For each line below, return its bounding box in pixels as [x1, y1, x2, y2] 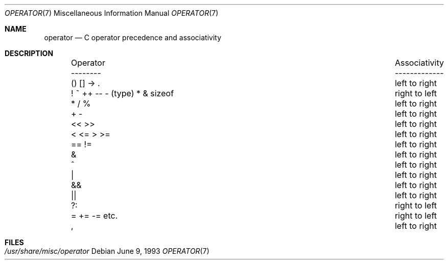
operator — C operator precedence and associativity [44, 33, 222, 42]
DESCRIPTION [5, 49, 54, 58]
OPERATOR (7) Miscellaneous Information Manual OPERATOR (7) [5, 9, 219, 17]
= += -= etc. [70, 210, 118, 221]
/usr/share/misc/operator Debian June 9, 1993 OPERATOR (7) [5, 247, 209, 255]
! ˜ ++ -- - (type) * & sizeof [70, 88, 174, 98]
